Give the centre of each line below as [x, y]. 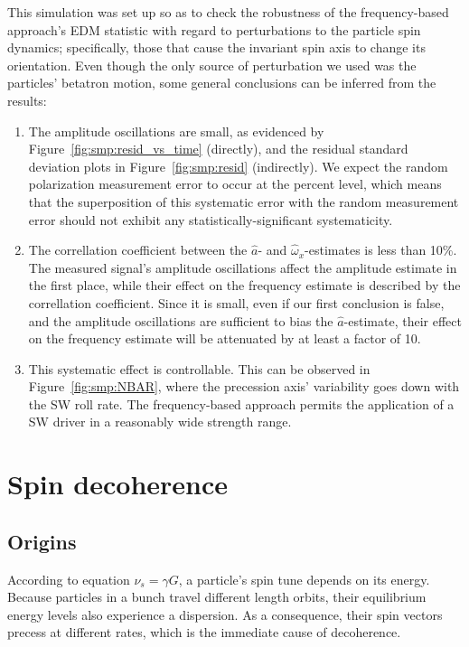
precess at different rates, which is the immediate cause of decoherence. [204, 632]
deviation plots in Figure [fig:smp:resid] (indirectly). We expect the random [238, 166]
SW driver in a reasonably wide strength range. [160, 422]
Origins [42, 541]
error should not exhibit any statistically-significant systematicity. [211, 219]
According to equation [69, 579]
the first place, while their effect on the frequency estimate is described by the [244, 285]
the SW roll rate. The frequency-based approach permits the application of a [241, 403]
